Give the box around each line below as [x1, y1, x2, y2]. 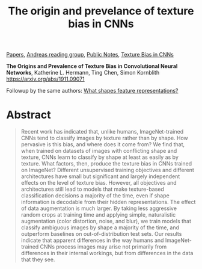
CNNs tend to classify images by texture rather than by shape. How [20, 134, 188, 142]
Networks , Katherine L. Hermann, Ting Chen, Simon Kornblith [6, 69, 160, 76]
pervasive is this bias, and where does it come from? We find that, [20, 141, 185, 148]
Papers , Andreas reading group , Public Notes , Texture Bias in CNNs [6, 51, 174, 58]
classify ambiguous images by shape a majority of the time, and [20, 224, 179, 231]
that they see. [20, 256, 55, 263]
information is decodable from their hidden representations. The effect [20, 199, 196, 206]
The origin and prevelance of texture [8, 4, 194, 18]
